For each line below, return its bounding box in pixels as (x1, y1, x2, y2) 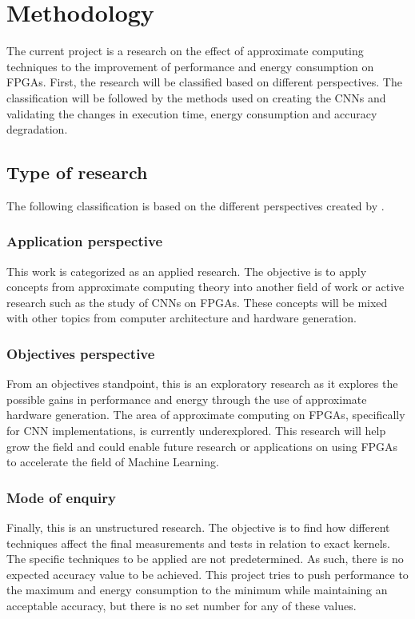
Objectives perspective (6, 344, 155, 363)
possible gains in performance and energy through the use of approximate (6, 390, 367, 407)
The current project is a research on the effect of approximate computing (6, 42, 364, 59)
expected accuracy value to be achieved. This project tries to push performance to (6, 565, 409, 582)
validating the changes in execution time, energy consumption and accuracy (6, 105, 377, 122)
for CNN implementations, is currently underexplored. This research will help (6, 422, 386, 439)
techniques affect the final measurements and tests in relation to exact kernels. (6, 534, 391, 551)
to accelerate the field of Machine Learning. (6, 453, 219, 470)
